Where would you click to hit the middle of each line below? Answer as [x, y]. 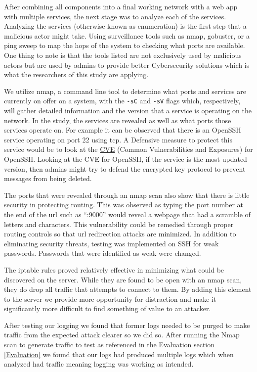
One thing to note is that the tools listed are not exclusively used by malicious [123, 55]
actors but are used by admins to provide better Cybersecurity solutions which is [127, 65]
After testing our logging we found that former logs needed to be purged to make [127, 325]
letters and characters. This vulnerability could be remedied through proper [119, 224]
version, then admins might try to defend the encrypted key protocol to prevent [125, 168]
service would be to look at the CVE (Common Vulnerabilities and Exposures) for [128, 149]
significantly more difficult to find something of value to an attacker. [107, 308]
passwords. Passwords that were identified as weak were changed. [103, 253]
